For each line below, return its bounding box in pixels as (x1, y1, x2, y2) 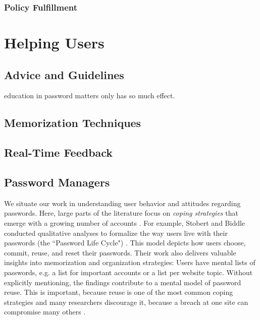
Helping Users (4, 32, 105, 53)
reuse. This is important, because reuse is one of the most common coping (4, 287, 233, 297)
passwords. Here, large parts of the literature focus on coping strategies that (4, 208, 238, 218)
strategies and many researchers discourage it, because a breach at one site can (4, 296, 248, 307)
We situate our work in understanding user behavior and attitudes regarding (4, 198, 241, 208)
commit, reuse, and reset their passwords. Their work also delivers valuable (4, 247, 236, 258)
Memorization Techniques (4, 115, 141, 131)
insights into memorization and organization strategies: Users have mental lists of (4, 257, 255, 268)
